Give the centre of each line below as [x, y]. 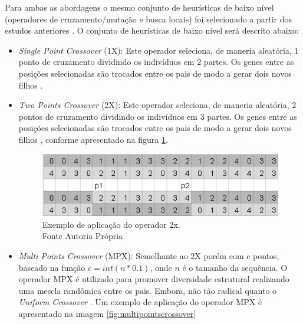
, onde [161, 267]
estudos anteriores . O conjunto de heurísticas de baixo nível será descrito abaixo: [152, 30]
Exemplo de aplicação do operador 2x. [111, 224]
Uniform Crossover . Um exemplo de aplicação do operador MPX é [140, 302]
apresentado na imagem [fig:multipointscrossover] [107, 314]
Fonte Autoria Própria [83, 236]
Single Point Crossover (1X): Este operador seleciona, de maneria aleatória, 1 [159, 50]
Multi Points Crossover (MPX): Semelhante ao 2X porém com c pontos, [149, 256]
